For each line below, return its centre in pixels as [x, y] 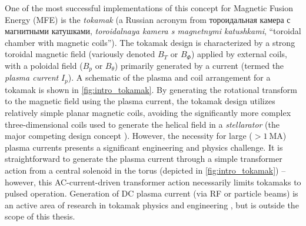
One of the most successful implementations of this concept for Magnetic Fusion [149, 8]
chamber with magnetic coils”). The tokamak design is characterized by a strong [150, 42]
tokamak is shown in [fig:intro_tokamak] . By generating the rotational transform [151, 89]
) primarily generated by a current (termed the [199, 65]
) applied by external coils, [239, 54]
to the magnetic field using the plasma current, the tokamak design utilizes [140, 101]
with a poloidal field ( [44, 65]
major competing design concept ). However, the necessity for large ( [129, 136]
